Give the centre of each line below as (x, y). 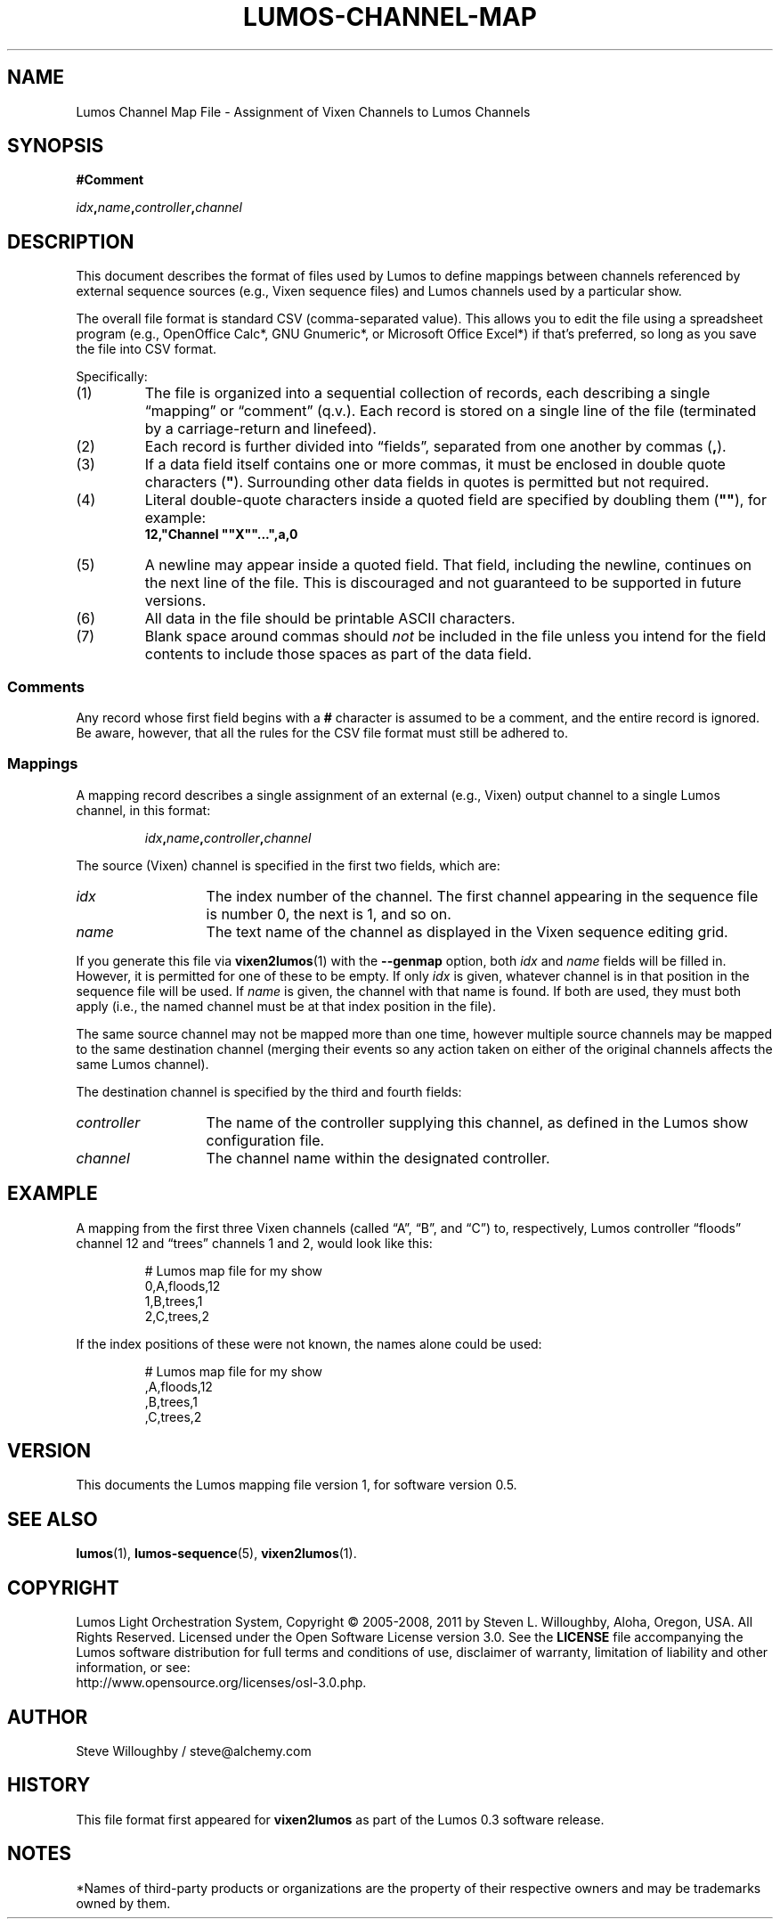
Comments (46, 686)
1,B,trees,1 (174, 1301)
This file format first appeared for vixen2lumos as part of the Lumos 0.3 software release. (340, 1819)
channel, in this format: (143, 810)
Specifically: (112, 377)
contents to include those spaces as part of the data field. (338, 654)
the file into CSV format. (146, 349)
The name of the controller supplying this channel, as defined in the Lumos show (477, 1122)
